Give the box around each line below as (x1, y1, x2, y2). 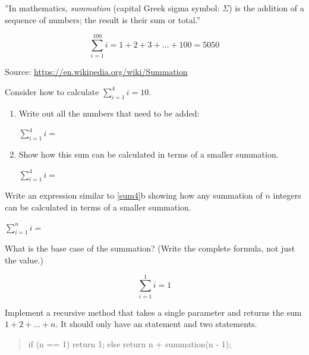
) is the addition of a (229, 2, 304, 14)
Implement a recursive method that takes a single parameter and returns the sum (5, 306, 302, 318)
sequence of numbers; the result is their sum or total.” (5, 13, 201, 26)
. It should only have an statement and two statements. (55, 318, 257, 330)
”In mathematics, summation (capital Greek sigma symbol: (5, 2, 220, 14)
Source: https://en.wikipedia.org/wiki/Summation (5, 65, 188, 78)
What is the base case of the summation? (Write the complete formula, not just (5, 242, 295, 255)
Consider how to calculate (5, 85, 99, 98)
